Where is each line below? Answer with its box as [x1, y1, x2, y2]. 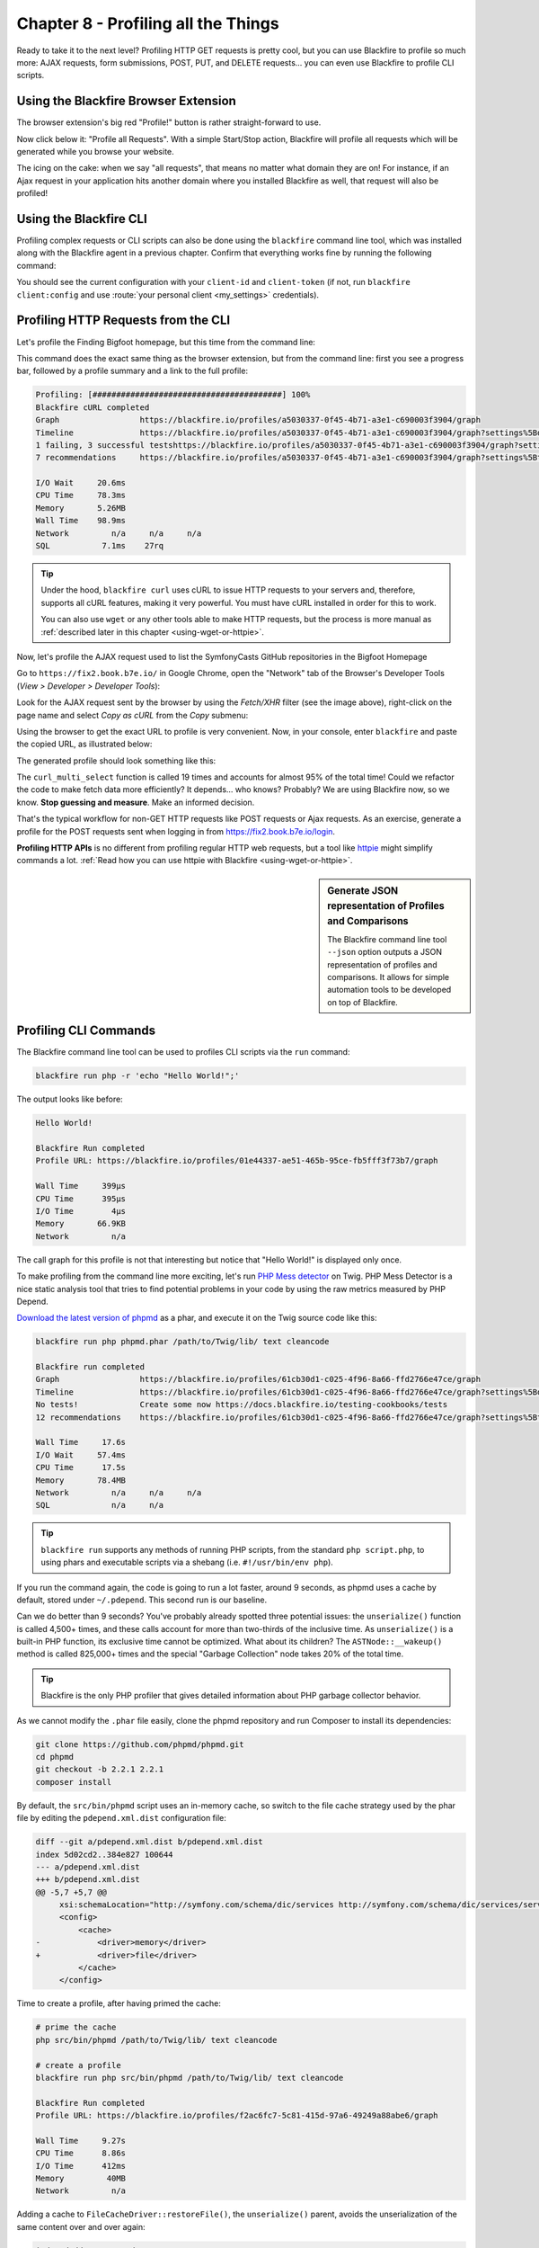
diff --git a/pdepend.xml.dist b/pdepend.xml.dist [35, 1837, 264, 1847]
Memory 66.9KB [35, 1218, 126, 1229]
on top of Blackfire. [327, 996, 399, 1007]
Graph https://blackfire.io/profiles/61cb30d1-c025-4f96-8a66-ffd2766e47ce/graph [35, 1374, 481, 1385]
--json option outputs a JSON [327, 947, 442, 958]
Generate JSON [327, 884, 399, 897]
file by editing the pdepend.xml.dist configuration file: [16, 1813, 226, 1824]
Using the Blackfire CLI [16, 211, 147, 227]
